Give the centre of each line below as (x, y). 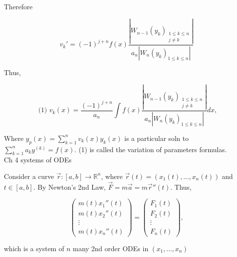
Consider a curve (29, 176)
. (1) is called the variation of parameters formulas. (150, 149)
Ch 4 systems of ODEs (38, 160)
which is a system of (34, 248)
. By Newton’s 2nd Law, (69, 187)
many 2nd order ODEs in (111, 248)
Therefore (18, 6)
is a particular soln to (156, 138)
